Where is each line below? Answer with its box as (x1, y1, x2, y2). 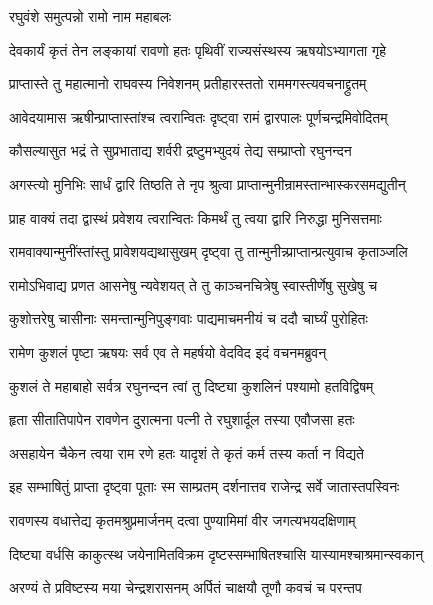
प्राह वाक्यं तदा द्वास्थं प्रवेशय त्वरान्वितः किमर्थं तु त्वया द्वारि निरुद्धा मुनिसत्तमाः (9, 207, 382, 228)
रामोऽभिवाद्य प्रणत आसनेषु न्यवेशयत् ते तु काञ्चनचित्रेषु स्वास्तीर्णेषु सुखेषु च (9, 274, 378, 295)
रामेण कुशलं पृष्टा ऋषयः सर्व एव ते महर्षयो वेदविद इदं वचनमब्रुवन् (9, 341, 327, 362)
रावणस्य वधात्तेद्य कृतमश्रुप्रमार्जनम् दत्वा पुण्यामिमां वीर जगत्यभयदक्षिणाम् (9, 509, 356, 530)
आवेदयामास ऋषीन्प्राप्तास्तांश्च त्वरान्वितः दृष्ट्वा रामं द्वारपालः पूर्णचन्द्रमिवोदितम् (9, 106, 388, 127)
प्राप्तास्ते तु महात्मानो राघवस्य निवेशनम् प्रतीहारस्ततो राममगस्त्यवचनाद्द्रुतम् (9, 73, 367, 94)
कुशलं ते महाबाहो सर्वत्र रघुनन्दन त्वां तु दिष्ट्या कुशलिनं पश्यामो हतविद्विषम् (9, 375, 374, 396)
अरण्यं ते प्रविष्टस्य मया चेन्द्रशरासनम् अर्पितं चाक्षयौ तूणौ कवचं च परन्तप (9, 577, 362, 598)
